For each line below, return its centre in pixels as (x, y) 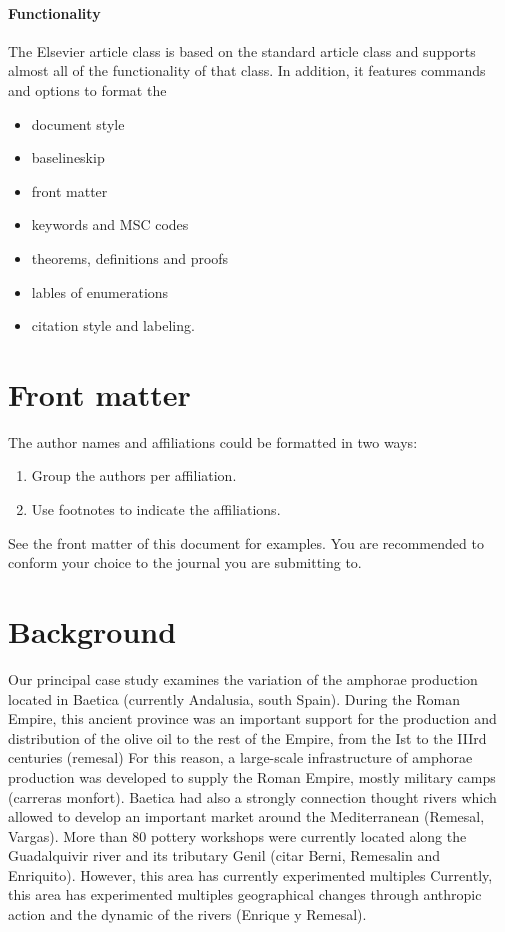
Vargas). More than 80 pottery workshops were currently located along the (237, 835)
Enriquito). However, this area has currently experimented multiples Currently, (250, 874)
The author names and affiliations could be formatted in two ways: (213, 441)
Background (92, 631)
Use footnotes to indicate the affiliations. (156, 509)
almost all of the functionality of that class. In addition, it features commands (247, 70)
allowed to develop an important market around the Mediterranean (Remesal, (246, 816)
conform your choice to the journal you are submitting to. (185, 562)
